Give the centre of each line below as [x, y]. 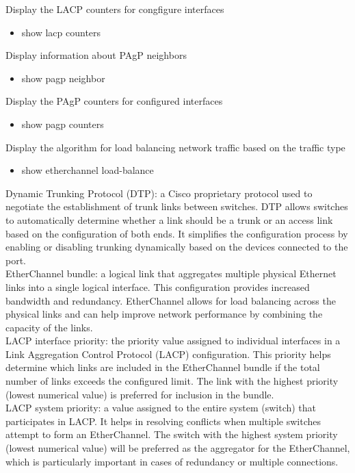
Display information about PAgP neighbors [96, 55]
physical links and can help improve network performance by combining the [164, 314]
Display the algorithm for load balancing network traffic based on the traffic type [175, 147]
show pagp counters [63, 124]
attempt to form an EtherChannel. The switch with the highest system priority [172, 434]
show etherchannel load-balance [88, 170]
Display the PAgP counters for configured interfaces [114, 101]
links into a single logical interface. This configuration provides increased [158, 286]
